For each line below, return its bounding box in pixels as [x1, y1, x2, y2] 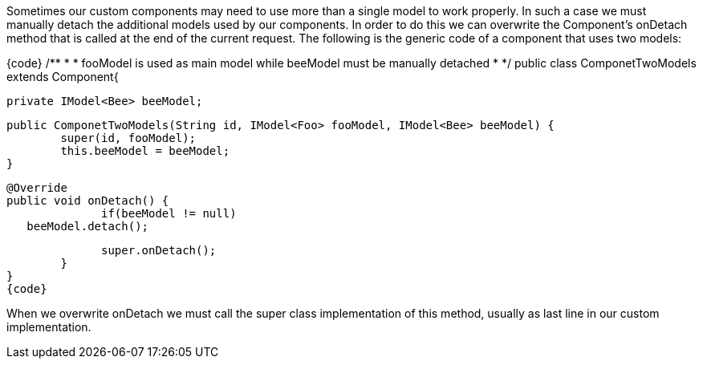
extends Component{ [6, 70, 119, 83]
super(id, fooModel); [60, 132, 197, 144]
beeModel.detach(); [26, 220, 149, 233]
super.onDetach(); [101, 244, 217, 257]
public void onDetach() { [6, 194, 169, 207]
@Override [6, 181, 67, 194]
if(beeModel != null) [101, 207, 237, 220]
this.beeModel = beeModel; [60, 144, 230, 157]
